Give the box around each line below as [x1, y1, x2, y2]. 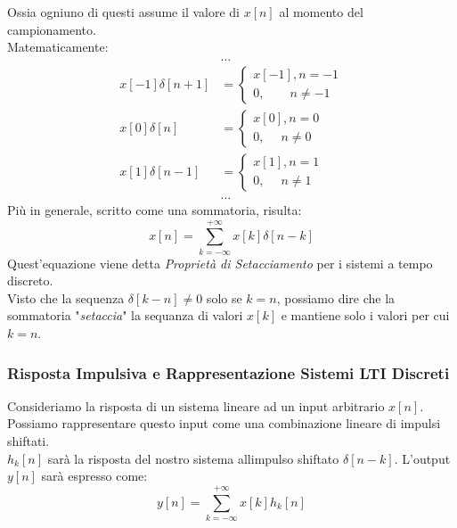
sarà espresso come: [41, 466, 148, 485]
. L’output [394, 449, 451, 467]
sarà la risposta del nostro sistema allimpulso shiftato [47, 449, 339, 467]
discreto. [7, 271, 53, 290]
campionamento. [7, 20, 96, 38]
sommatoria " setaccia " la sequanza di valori [7, 306, 243, 325]
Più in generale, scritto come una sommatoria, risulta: [7, 200, 302, 219]
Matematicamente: [7, 37, 109, 56]
